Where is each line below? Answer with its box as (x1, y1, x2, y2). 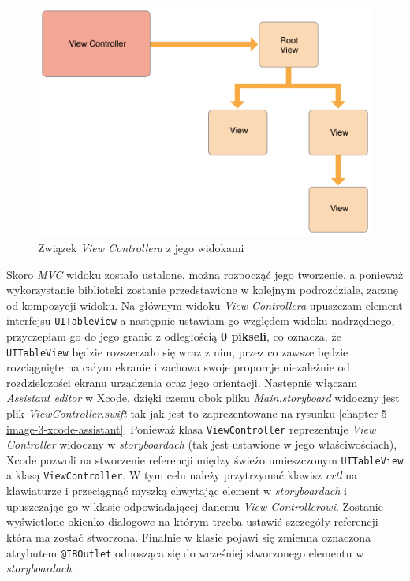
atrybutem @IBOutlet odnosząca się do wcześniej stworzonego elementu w (6, 544, 364, 561)
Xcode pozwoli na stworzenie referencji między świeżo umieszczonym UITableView (6, 451, 404, 467)
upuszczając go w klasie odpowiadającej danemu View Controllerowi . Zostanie (6, 497, 383, 514)
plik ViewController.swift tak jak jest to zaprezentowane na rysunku (6, 404, 336, 421)
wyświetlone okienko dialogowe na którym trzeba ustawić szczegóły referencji (6, 513, 378, 530)
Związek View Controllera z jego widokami (38, 239, 244, 255)
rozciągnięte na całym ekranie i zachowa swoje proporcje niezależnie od (6, 359, 350, 375)
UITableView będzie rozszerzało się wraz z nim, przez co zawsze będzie (6, 343, 348, 359)
